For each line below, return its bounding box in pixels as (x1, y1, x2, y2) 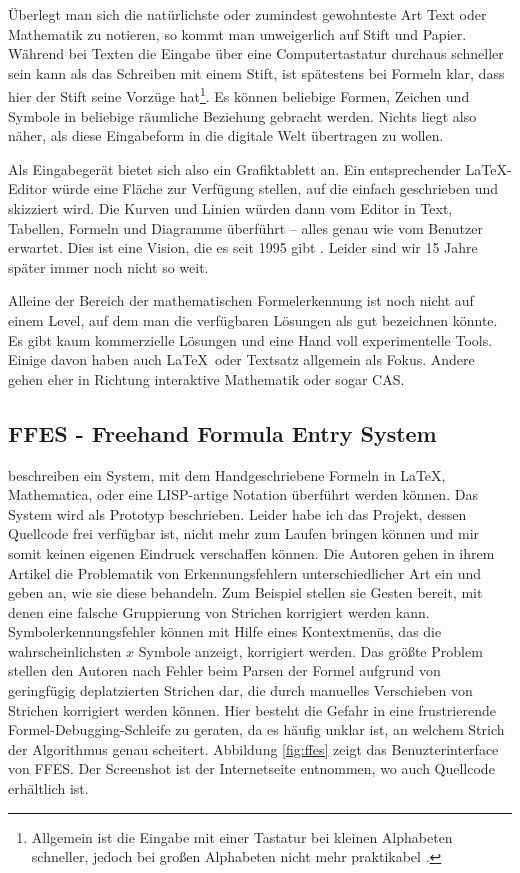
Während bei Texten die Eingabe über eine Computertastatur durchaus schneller (8, 43, 504, 64)
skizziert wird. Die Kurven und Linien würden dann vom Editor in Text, (8, 198, 453, 218)
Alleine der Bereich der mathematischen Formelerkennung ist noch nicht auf (8, 290, 474, 311)
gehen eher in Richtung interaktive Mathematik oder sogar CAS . (8, 368, 405, 389)
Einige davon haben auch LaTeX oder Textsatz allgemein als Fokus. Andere (8, 349, 475, 370)
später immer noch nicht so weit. (8, 256, 209, 277)
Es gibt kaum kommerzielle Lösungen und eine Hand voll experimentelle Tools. (8, 329, 493, 350)
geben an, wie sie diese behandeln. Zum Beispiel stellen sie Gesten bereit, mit (8, 582, 483, 603)
